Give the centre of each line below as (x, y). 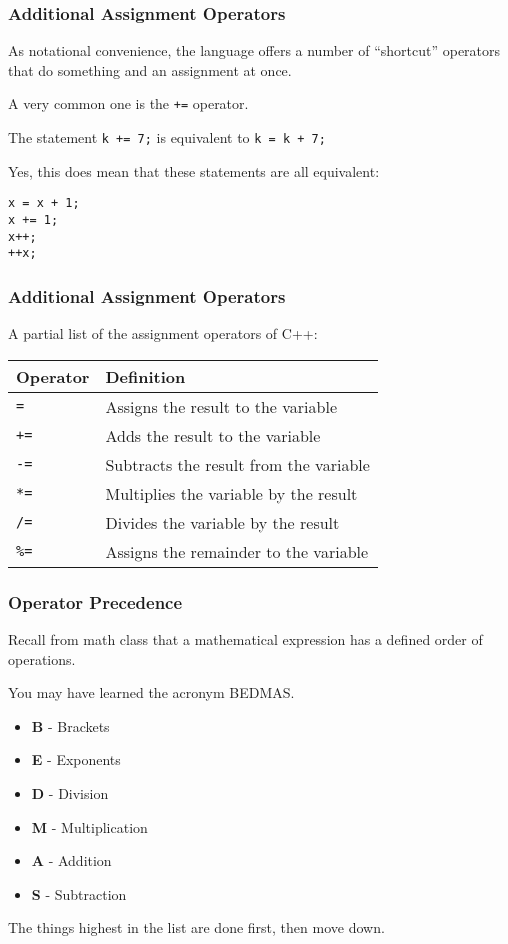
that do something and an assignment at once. (150, 69)
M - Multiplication (89, 826)
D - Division (70, 792)
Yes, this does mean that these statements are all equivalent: (194, 170)
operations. (42, 658)
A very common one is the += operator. (128, 103)
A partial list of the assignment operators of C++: (163, 333)
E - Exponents (76, 759)
